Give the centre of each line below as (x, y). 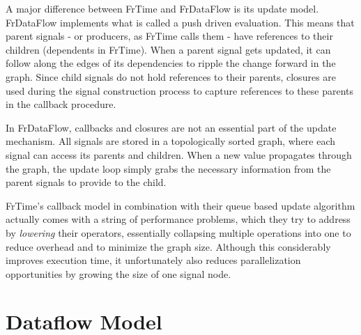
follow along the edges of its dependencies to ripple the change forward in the (171, 63)
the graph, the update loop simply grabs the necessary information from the (168, 168)
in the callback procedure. (61, 104)
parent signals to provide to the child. (86, 182)
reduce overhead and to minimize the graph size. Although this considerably (168, 246)
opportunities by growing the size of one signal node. (118, 273)
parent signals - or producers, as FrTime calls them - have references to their (169, 36)
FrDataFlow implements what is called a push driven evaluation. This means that (180, 22)
